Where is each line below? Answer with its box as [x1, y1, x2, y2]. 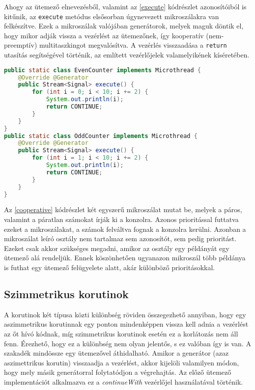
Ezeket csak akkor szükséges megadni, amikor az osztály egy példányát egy [4, 243, 229, 253]
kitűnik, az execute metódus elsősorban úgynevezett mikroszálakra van [4, 11, 219, 21]
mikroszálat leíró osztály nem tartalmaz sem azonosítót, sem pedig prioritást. [4, 233, 237, 244]
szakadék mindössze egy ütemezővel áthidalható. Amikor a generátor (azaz [4, 348, 229, 358]
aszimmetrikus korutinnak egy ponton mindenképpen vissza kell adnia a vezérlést [4, 319, 249, 329]
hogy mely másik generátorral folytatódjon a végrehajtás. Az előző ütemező [4, 367, 231, 377]
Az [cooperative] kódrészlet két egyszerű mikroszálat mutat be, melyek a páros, [4, 204, 242, 215]
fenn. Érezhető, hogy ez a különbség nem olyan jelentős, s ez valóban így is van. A [4, 338, 251, 348]
